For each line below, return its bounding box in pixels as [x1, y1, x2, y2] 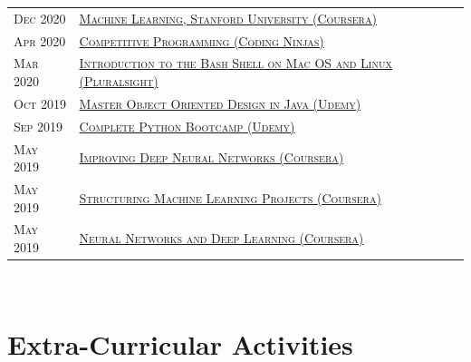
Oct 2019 [14, 93, 66, 113]
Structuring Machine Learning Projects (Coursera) [79, 188, 381, 207]
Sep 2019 [14, 116, 63, 135]
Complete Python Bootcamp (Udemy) [79, 116, 295, 135]
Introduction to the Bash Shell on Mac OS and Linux [79, 54, 392, 73]
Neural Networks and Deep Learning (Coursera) [79, 229, 364, 248]
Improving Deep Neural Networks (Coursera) [79, 148, 344, 167]
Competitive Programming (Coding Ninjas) [79, 31, 324, 50]
